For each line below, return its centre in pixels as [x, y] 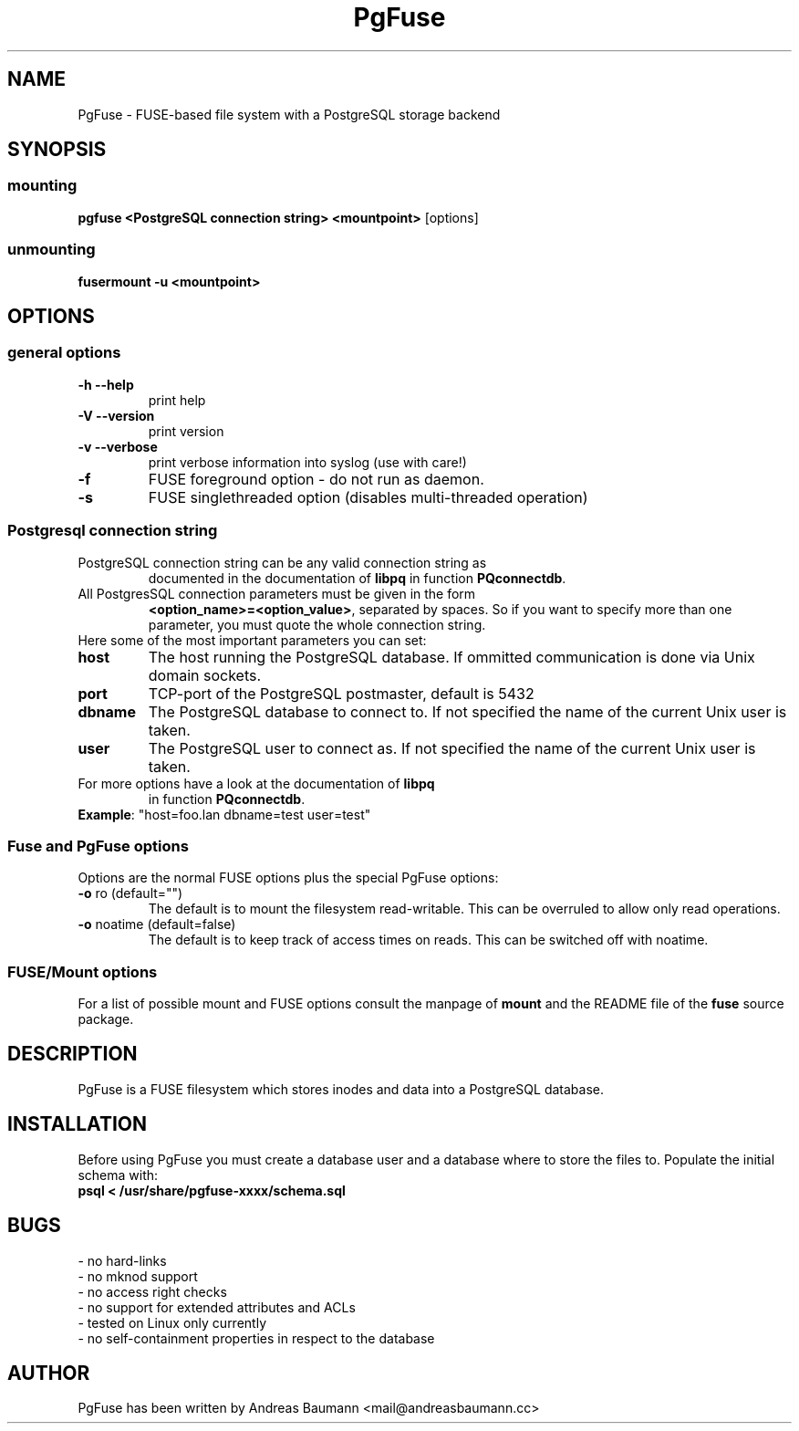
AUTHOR [49, 1373]
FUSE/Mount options [83, 971]
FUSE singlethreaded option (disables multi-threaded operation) [368, 497]
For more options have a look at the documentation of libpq [256, 783]
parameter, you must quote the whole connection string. [317, 624]
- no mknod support [138, 1276]
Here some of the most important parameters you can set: [252, 640]
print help [177, 400]
